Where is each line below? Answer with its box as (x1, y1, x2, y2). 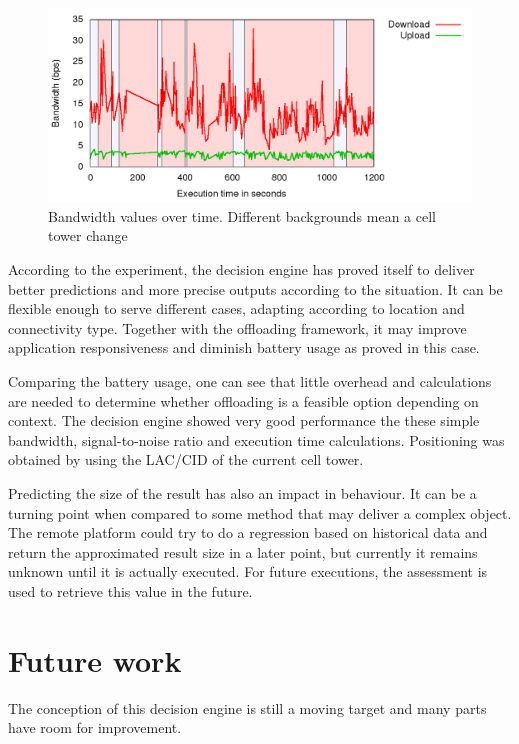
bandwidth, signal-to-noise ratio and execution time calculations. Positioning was (8, 429, 505, 450)
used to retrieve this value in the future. (8, 580, 253, 601)
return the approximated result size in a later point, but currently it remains (8, 541, 478, 562)
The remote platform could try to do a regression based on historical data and (8, 522, 488, 543)
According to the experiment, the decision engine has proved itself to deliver (8, 258, 475, 279)
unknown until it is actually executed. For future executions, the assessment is (8, 561, 488, 582)
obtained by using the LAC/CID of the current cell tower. (8, 449, 364, 470)
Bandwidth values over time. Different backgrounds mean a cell (48, 205, 436, 226)
